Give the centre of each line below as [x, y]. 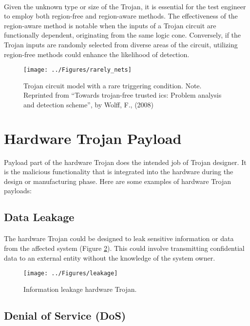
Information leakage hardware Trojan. [80, 289]
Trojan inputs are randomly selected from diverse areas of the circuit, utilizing [121, 44]
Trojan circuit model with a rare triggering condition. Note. [113, 85]
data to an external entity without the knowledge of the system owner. [110, 257]
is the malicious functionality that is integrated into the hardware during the [119, 172]
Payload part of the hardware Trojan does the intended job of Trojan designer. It [125, 162]
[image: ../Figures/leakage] [71, 274]
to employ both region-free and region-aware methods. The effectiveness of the [121, 16]
